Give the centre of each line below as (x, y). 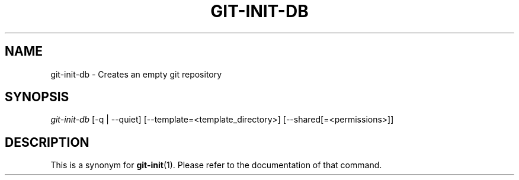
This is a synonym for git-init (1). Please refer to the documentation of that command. (216, 165)
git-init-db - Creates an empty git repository (136, 74)
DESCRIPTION (47, 142)
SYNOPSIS (37, 97)
